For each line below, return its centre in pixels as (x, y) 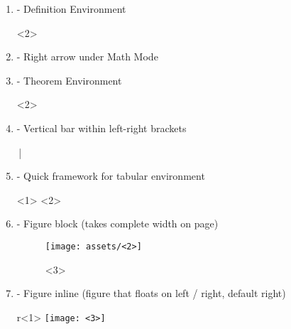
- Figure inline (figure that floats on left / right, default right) (151, 293)
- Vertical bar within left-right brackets (101, 128)
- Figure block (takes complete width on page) (117, 223)
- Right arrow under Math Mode (87, 56)
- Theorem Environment (69, 80)
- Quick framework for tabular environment (111, 176)
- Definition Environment (71, 9)
